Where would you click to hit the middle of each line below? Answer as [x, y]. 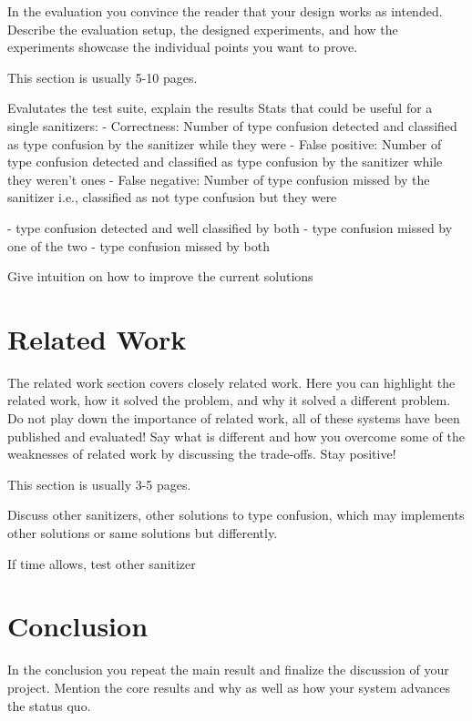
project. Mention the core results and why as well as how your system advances [229, 687]
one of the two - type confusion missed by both [139, 245]
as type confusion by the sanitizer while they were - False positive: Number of [225, 143]
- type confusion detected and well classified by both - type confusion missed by [230, 227]
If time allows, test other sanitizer [102, 563]
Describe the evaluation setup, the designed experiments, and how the [203, 29]
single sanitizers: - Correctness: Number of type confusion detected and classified [232, 125]
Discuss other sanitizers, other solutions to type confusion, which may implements [236, 515]
